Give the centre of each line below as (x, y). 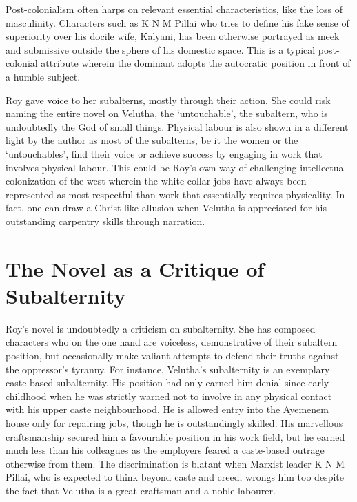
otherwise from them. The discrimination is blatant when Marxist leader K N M (175, 463)
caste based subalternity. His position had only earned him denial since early (167, 383)
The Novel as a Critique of (135, 268)
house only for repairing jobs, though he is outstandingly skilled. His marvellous (174, 422)
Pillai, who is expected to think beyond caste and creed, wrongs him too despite (175, 477)
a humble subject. (43, 76)
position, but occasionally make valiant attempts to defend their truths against (172, 355)
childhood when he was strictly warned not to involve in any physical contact (169, 396)
